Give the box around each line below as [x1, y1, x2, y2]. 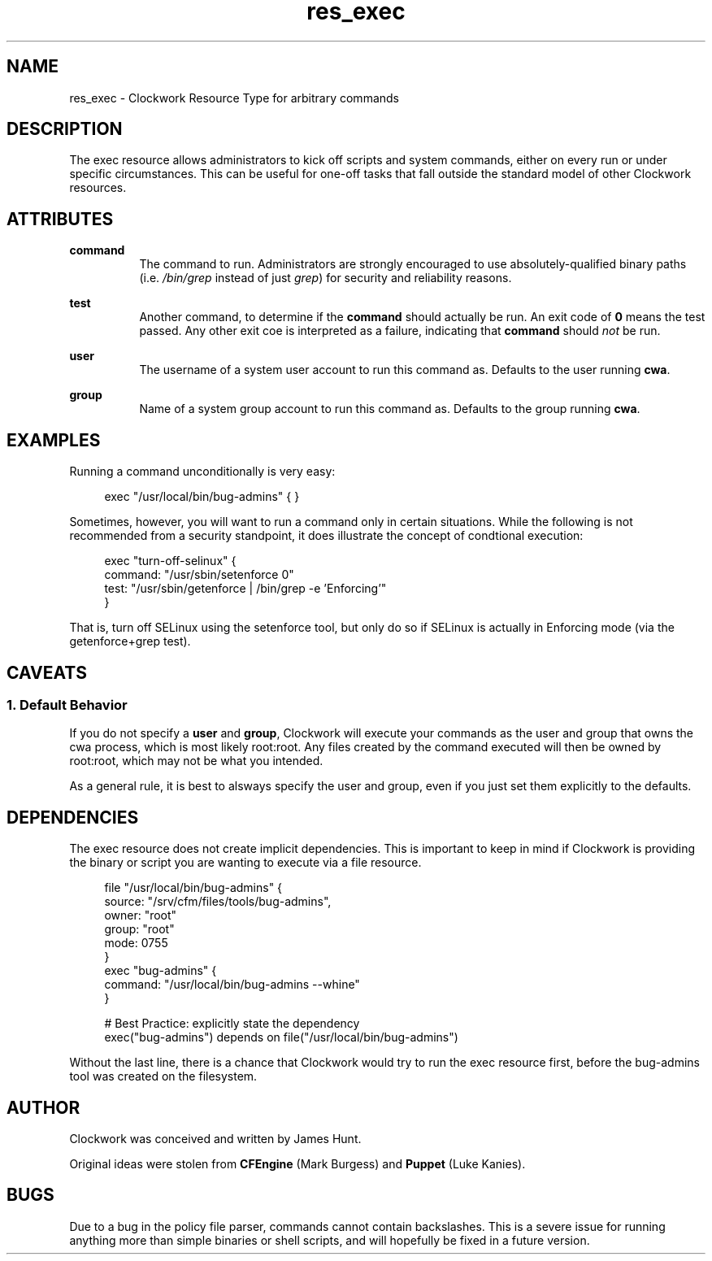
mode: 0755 [104, 936, 168, 950]
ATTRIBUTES [7, 208, 114, 229]
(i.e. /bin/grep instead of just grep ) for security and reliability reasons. [139, 271, 512, 285]
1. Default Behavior [7, 696, 128, 713]
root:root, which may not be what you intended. [69, 754, 323, 768]
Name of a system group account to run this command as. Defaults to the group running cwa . [139, 402, 640, 416]
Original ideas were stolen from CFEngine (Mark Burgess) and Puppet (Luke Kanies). [69, 1157, 526, 1172]
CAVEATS [7, 662, 87, 683]
